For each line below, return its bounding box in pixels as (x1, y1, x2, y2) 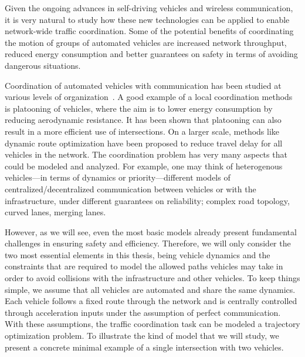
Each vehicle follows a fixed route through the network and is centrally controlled (5, 295, 297, 307)
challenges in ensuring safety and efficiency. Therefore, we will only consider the (5, 237, 291, 249)
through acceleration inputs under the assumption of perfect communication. (5, 306, 281, 318)
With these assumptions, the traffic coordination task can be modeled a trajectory (5, 318, 300, 330)
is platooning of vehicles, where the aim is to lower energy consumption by (5, 102, 273, 114)
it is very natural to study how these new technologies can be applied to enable (5, 13, 290, 25)
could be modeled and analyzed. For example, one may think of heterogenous (5, 159, 283, 172)
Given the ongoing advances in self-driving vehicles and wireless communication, (5, 2, 293, 14)
